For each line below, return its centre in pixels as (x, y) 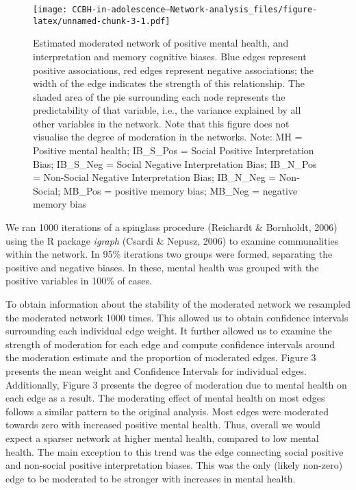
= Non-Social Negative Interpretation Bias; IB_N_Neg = (155, 177)
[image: (50, 10)
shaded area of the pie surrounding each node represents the (159, 96)
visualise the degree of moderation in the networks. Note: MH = (168, 137)
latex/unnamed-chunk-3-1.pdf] (102, 21)
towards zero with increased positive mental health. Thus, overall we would (163, 425)
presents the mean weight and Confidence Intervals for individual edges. (156, 370)
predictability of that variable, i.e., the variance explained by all (167, 110)
